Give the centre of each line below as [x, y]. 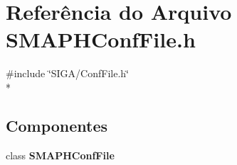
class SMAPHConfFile [60, 155]
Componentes [57, 125]
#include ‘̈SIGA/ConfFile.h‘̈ [67, 73]
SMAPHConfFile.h [101, 39]
